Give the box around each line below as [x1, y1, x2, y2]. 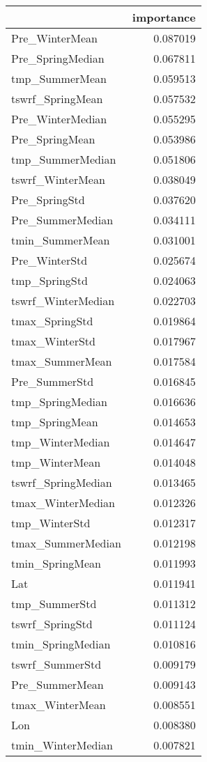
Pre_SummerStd [11, 373, 94, 389]
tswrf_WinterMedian [11, 293, 115, 309]
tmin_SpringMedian [11, 636, 111, 652]
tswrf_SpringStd [11, 616, 93, 632]
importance [132, 9, 196, 25]
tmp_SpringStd [11, 272, 88, 288]
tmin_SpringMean [11, 555, 101, 571]
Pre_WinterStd [11, 252, 88, 268]
